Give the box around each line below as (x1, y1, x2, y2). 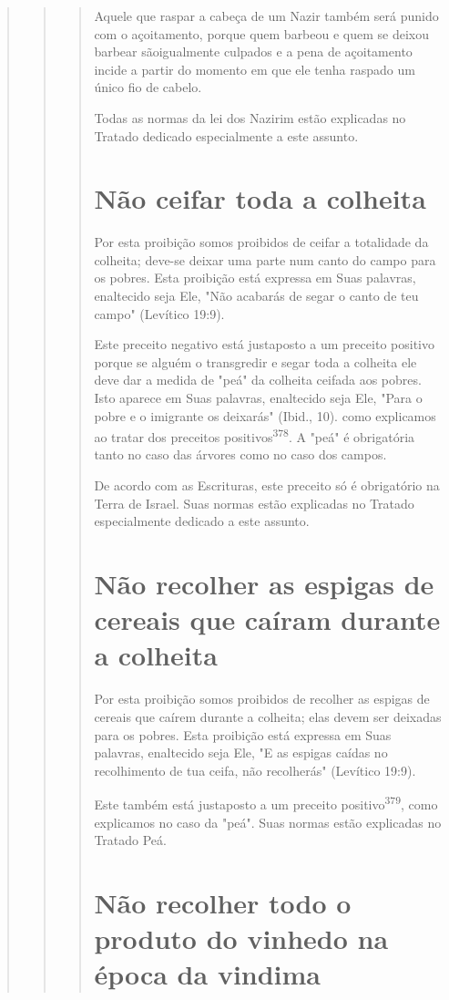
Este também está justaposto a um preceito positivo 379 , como (94, 792, 438, 813)
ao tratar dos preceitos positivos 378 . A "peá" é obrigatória (94, 425, 415, 446)
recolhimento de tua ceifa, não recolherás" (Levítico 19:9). (94, 760, 416, 779)
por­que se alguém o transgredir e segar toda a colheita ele (94, 352, 417, 371)
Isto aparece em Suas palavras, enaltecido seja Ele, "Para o (94, 388, 423, 407)
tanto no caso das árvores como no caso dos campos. (94, 445, 387, 464)
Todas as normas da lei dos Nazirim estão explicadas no (94, 108, 406, 127)
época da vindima (94, 955, 321, 993)
